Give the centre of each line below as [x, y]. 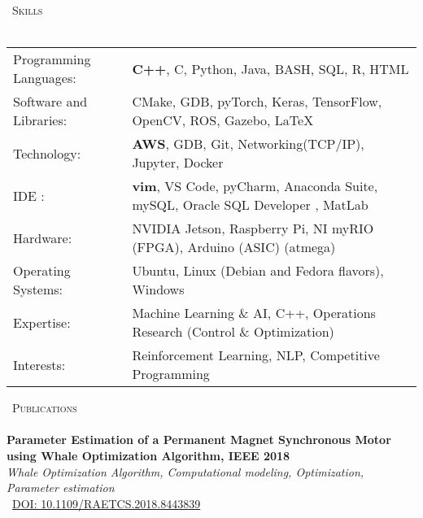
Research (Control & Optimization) [233, 332]
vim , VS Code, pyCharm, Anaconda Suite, [255, 186]
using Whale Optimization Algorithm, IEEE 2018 [148, 455]
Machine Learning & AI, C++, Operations [254, 313]
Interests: [39, 364]
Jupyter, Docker [178, 163]
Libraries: [40, 120]
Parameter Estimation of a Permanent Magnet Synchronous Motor [199, 440]
